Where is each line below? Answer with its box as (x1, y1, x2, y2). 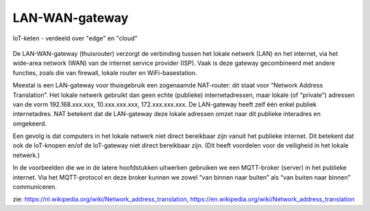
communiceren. (12, 183, 58, 191)
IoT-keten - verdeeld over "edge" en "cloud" (12, 34, 138, 42)
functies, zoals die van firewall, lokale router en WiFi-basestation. (12, 68, 198, 76)
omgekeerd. (12, 119, 47, 128)
